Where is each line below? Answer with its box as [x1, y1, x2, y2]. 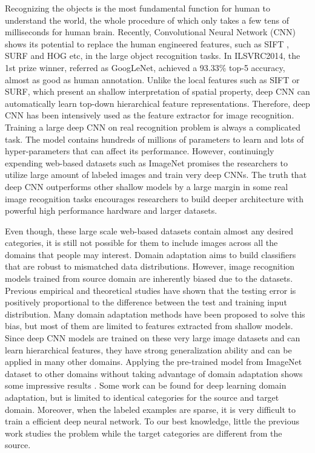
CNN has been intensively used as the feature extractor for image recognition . [5, 109, 294, 121]
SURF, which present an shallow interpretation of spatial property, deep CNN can [5, 85, 310, 98]
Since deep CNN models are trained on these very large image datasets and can [5, 332, 300, 344]
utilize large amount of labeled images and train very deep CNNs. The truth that [5, 168, 307, 181]
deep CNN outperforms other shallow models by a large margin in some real [5, 180, 288, 192]
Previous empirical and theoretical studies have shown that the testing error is [5, 284, 296, 296]
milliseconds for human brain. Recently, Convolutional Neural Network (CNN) [5, 26, 296, 38]
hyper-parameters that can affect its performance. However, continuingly [5, 145, 274, 157]
